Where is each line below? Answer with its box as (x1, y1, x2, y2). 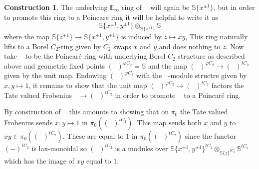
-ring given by (58, 41, 101, 51)
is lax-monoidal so (31, 143, 87, 153)
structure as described (178, 51, 245, 61)
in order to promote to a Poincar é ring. (115, 89, 241, 100)
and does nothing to (159, 41, 221, 51)
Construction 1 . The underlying (4, 2, 108, 12)
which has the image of (4, 155, 74, 166)
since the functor (185, 130, 237, 141)
